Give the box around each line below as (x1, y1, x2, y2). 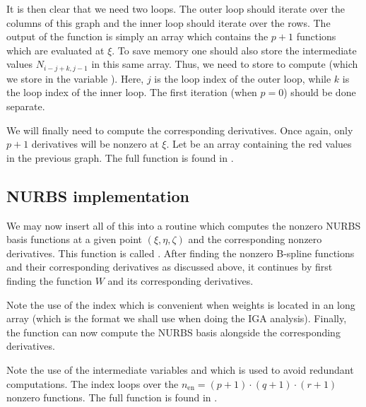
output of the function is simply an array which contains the (6, 29, 268, 44)
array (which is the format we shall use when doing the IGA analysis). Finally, (6, 311, 347, 326)
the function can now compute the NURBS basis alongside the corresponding (6, 324, 341, 339)
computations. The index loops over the (6, 376, 179, 391)
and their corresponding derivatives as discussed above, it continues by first (6, 259, 333, 274)
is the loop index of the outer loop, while (154, 71, 331, 85)
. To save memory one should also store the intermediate (112, 42, 357, 57)
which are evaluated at (6, 42, 105, 57)
